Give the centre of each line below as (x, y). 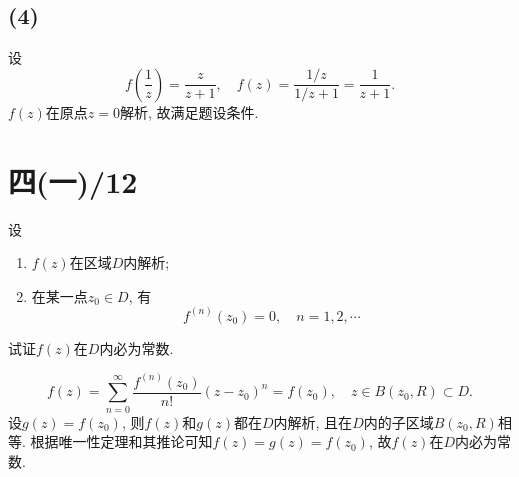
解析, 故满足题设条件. (189, 111)
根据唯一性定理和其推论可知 (121, 441)
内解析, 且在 (313, 421)
